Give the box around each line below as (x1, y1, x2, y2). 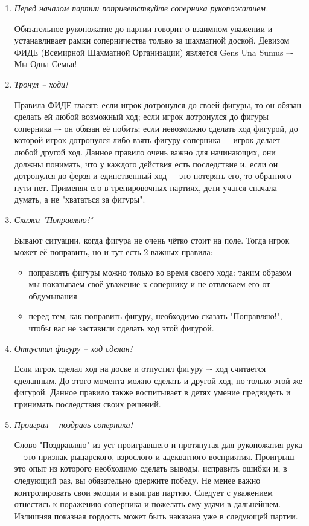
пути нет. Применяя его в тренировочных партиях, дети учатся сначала (14, 181, 277, 193)
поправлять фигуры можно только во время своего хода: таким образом (28, 265, 292, 278)
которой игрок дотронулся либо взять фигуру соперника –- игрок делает (14, 134, 280, 146)
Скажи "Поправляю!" (14, 213, 93, 226)
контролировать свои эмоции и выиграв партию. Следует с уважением (14, 485, 273, 498)
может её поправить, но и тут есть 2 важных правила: (14, 245, 213, 258)
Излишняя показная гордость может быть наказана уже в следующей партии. (14, 509, 298, 522)
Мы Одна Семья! (14, 57, 77, 70)
